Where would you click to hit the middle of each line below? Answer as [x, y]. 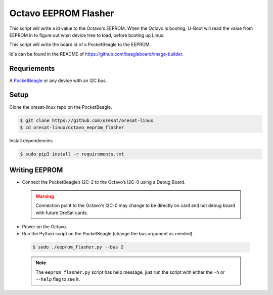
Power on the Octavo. [45, 226]
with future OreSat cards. [62, 213]
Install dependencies [31, 140]
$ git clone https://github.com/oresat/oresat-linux [87, 120]
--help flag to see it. [58, 279]
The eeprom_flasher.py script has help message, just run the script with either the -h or [130, 272]
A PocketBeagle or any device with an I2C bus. [58, 80]
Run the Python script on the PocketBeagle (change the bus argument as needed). [108, 234]
